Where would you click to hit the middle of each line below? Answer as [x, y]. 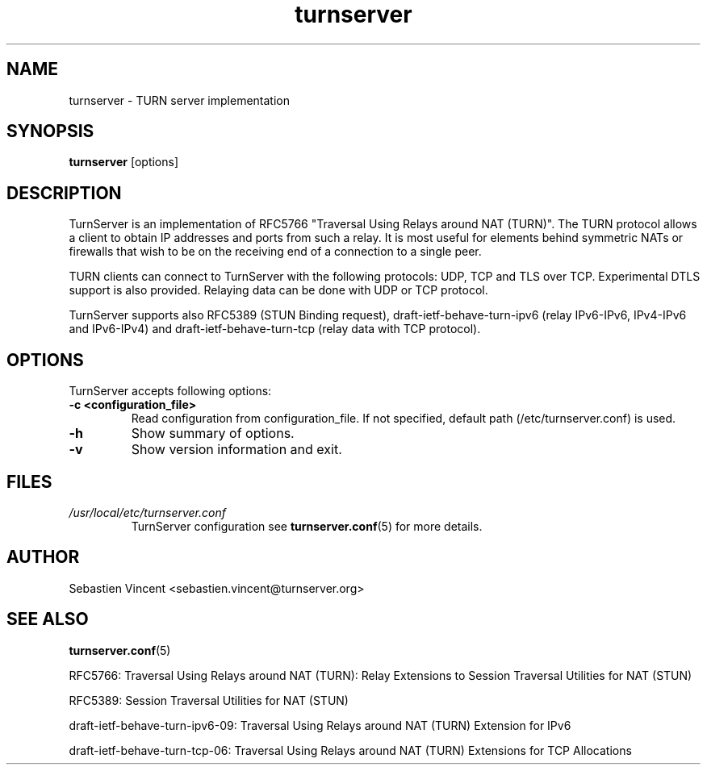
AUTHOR [43, 557]
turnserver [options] [124, 162]
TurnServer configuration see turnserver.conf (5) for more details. [307, 526]
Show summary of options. [213, 433]
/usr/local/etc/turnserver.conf [147, 512]
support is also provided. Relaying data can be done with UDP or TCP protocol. [278, 290]
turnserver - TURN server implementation [179, 100]
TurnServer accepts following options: [170, 391]
